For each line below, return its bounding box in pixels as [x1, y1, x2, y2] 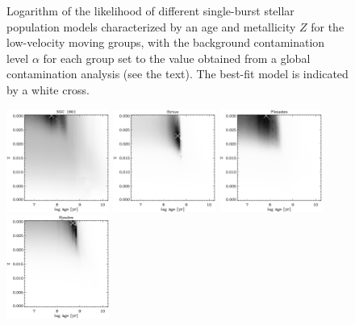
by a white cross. [6, 81, 90, 98]
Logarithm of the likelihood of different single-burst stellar [6, 2, 294, 19]
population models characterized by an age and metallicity [6, 18, 296, 35]
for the [311, 18, 345, 35]
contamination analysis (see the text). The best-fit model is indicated [6, 65, 349, 82]
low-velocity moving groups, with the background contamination [6, 34, 325, 51]
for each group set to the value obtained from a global [43, 49, 311, 66]
